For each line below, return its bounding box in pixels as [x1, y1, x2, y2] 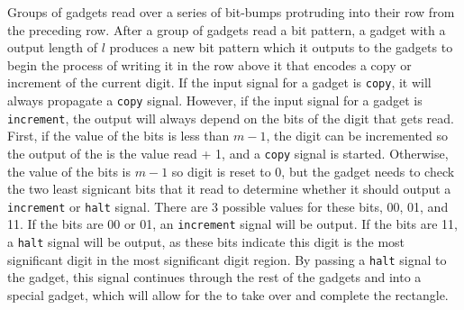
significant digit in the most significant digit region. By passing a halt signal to [7, 250, 447, 269]
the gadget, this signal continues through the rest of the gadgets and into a [7, 268, 422, 287]
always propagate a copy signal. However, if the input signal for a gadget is [7, 90, 423, 109]
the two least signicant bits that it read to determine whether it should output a [7, 179, 451, 198]
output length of [7, 38, 97, 57]
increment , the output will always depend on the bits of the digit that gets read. [7, 108, 454, 127]
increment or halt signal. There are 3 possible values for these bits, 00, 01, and [7, 196, 449, 215]
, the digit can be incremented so [266, 126, 449, 145]
